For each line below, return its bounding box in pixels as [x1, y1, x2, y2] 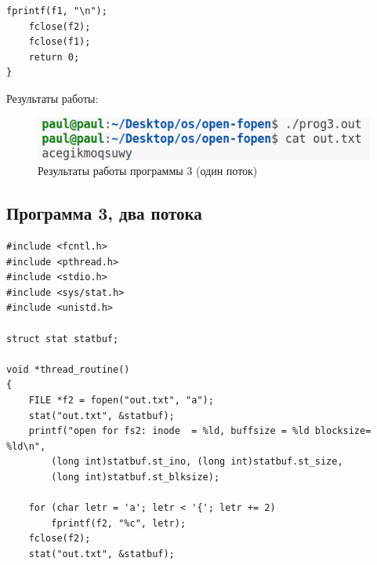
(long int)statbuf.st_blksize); [51, 471, 220, 483]
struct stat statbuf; [6, 333, 119, 344]
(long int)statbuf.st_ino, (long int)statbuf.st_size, [51, 456, 343, 468]
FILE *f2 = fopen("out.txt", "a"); [28, 394, 214, 406]
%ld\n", [6, 440, 46, 452]
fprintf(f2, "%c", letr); [51, 517, 187, 529]
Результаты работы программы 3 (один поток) [38, 162, 258, 179]
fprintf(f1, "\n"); [6, 5, 107, 16]
